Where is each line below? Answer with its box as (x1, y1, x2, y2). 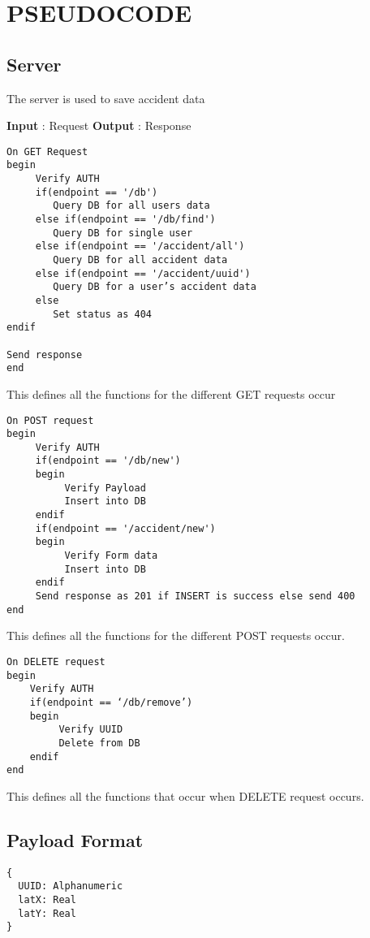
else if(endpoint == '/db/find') (35, 214, 216, 226)
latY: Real (18, 907, 76, 919)
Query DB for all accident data (53, 254, 228, 266)
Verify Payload (64, 482, 146, 494)
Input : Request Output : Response (6, 117, 191, 134)
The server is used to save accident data (6, 89, 205, 106)
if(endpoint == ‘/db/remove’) (29, 696, 193, 708)
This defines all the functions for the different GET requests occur (6, 385, 336, 402)
